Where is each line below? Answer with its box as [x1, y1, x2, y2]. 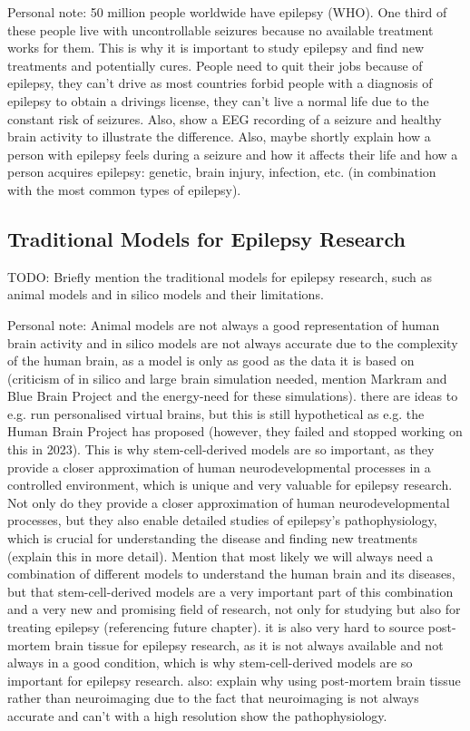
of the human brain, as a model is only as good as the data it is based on [7, 351, 415, 370]
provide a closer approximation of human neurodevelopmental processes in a [7, 457, 431, 476]
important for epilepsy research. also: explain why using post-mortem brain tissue [7, 670, 461, 689]
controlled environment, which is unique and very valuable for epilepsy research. [7, 475, 453, 494]
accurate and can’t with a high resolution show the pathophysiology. [7, 706, 387, 725]
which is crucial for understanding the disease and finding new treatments [7, 529, 418, 548]
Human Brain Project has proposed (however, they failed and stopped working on [7, 422, 463, 441]
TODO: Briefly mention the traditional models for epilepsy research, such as [7, 267, 433, 286]
